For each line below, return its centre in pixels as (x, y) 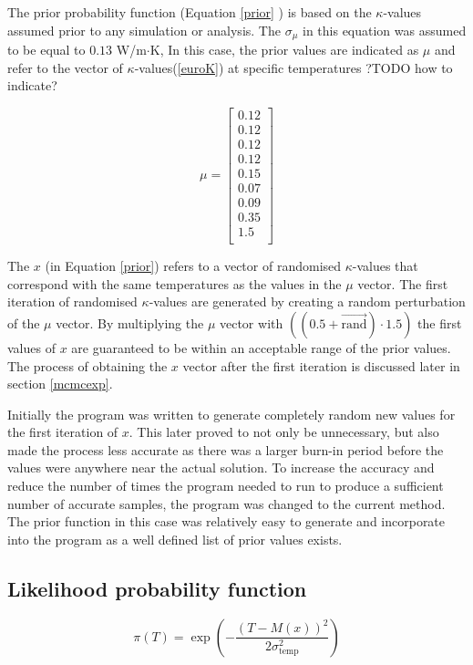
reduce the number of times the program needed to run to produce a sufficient (226, 486)
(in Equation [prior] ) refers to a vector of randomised (193, 266)
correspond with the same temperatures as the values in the (175, 283)
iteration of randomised (72, 301)
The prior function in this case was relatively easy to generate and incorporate (226, 521)
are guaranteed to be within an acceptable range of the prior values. (261, 347)
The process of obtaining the (87, 365)
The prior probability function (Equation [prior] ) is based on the (190, 12)
